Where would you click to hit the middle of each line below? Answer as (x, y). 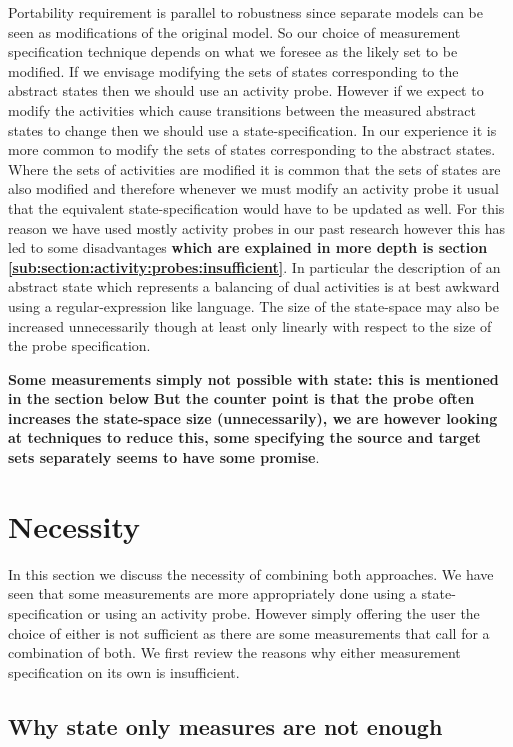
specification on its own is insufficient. (124, 671)
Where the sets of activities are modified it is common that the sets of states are (254, 168)
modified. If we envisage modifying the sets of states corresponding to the (233, 70)
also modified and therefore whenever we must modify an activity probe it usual (253, 188)
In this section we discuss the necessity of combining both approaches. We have (251, 573)
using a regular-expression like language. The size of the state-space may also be (253, 305)
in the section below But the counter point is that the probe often (241, 398)
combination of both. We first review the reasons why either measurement (234, 652)
